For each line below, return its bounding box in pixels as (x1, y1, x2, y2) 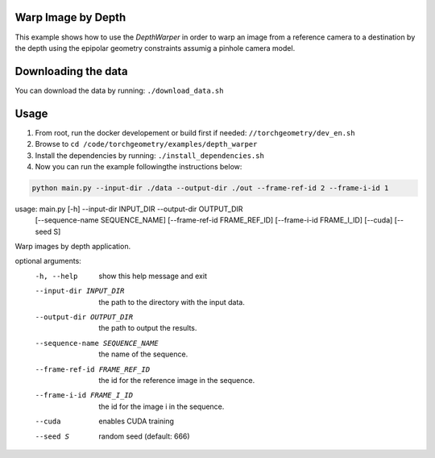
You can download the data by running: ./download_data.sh (14, 85, 224, 95)
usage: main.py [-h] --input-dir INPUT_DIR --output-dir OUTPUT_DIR (14, 204, 243, 214)
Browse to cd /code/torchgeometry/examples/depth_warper (35, 139, 258, 149)
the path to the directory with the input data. (98, 297, 245, 306)
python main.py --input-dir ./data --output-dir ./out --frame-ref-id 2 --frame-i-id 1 (31, 183, 389, 193)
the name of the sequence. (98, 349, 188, 359)
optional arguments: (14, 256, 82, 266)
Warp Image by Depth (14, 10, 126, 24)
